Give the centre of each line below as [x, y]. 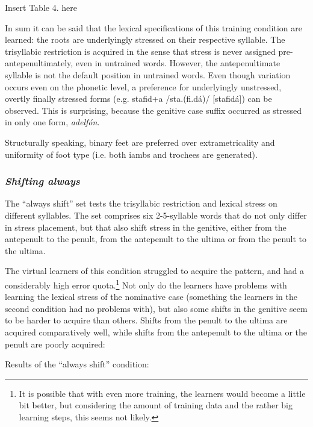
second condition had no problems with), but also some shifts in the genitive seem [156, 308]
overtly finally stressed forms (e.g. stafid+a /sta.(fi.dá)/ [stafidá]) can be [138, 98]
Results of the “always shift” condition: [77, 364]
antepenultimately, [39, 63]
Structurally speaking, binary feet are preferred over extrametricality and [140, 142]
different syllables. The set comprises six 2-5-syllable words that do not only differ [156, 215]
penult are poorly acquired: [55, 344]
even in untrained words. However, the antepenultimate [178, 63]
